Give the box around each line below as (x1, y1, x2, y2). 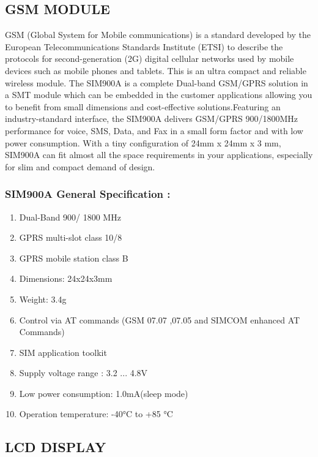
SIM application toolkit (19, 346, 107, 358)
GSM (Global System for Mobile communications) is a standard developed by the (5, 28, 311, 41)
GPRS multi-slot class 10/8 (19, 231, 122, 244)
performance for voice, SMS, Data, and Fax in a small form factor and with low (5, 124, 303, 137)
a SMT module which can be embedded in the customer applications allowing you (5, 88, 312, 101)
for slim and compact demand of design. (5, 160, 155, 173)
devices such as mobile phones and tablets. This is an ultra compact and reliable (5, 64, 306, 77)
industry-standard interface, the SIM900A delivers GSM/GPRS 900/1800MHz (5, 112, 298, 125)
